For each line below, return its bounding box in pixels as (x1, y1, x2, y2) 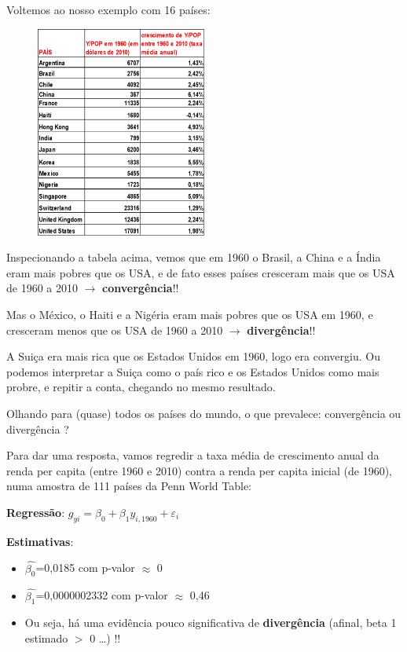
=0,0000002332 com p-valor (35, 587, 168, 603)
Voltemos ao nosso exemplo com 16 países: (6, 2, 211, 17)
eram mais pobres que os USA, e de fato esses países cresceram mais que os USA (6, 264, 395, 280)
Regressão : (6, 504, 65, 520)
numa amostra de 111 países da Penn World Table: (6, 478, 252, 494)
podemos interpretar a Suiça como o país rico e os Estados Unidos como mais (6, 363, 379, 379)
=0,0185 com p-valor (35, 559, 135, 576)
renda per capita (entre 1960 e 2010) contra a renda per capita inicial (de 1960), (6, 462, 393, 478)
